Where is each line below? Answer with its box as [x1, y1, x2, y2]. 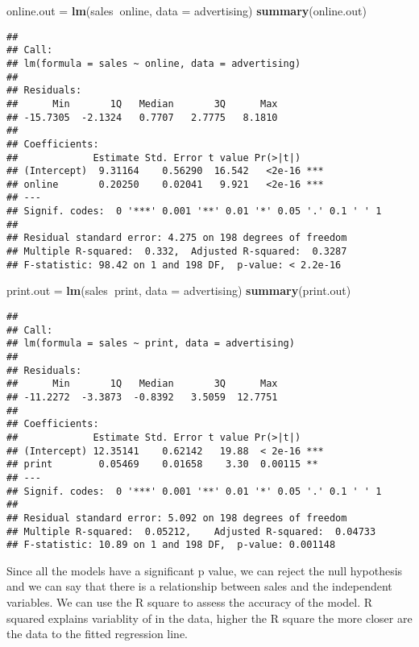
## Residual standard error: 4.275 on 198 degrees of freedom [6, 232, 347, 244]
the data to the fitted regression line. [6, 625, 189, 642]
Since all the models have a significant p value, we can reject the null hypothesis [6, 562, 403, 579]
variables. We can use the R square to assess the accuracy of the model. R [6, 594, 373, 610]
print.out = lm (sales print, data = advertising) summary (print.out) [6, 282, 351, 299]
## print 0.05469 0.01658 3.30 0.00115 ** [6, 458, 318, 471]
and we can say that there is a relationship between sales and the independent [6, 578, 392, 595]
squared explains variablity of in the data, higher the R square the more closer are [6, 609, 413, 626]
